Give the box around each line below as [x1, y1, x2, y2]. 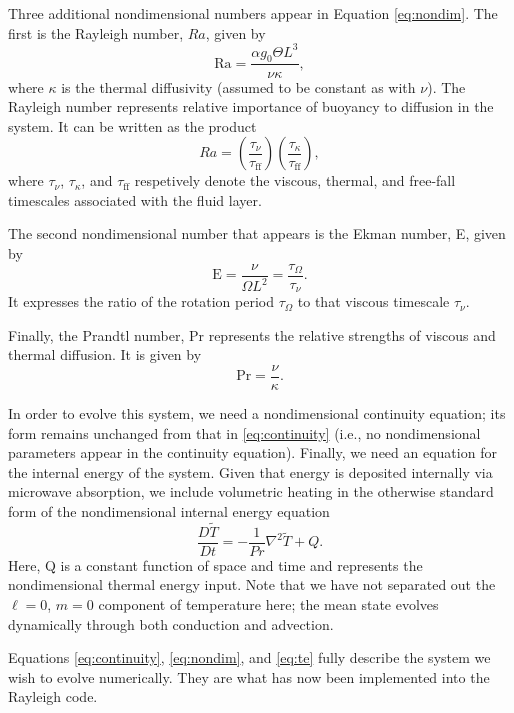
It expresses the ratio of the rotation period [8, 291, 274, 312]
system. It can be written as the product [8, 115, 257, 136]
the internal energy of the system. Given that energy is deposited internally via [8, 461, 493, 482]
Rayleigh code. [8, 686, 98, 707]
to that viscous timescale [297, 291, 450, 312]
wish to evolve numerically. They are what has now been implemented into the [8, 666, 490, 687]
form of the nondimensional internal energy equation [8, 501, 330, 521]
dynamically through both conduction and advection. [8, 613, 334, 634]
